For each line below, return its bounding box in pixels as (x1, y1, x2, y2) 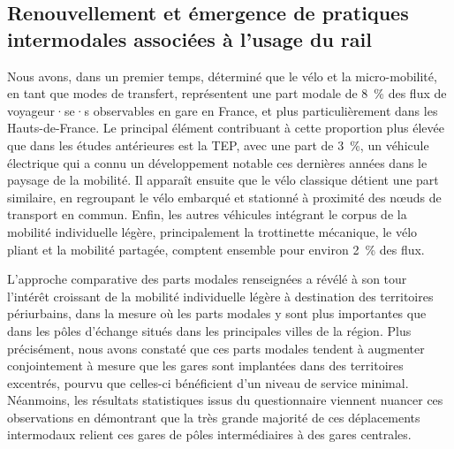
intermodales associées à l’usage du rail (7, 25, 372, 52)
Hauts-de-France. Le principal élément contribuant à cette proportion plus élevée (7, 118, 445, 137)
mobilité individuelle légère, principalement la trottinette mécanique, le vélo (7, 222, 418, 240)
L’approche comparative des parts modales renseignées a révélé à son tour (7, 270, 407, 288)
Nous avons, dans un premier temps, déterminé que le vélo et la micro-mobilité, (7, 66, 437, 85)
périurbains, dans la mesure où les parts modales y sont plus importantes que (7, 304, 427, 323)
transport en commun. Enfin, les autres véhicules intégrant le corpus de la (7, 205, 407, 224)
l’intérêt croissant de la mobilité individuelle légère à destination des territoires (7, 286, 434, 305)
